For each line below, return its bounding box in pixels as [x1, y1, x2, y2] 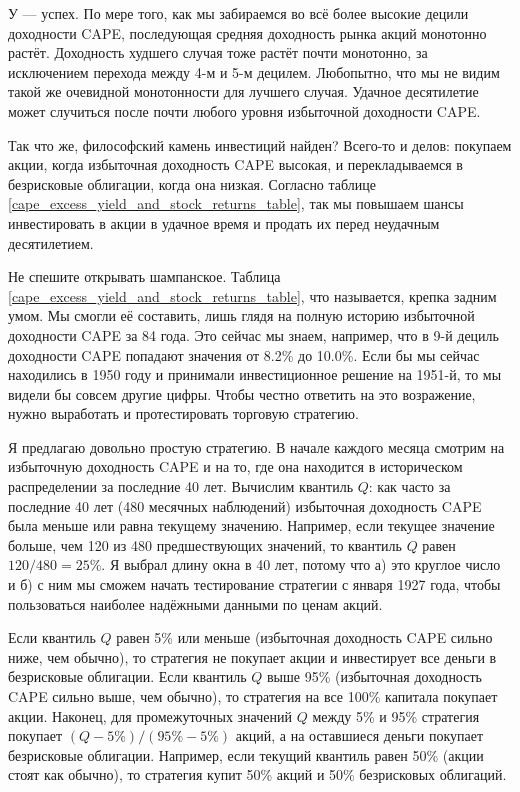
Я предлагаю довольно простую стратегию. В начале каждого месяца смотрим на [8, 436, 505, 457]
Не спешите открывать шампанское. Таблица [8, 266, 281, 287]
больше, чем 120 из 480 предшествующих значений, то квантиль [8, 534, 402, 555]
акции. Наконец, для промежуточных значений [8, 705, 292, 726]
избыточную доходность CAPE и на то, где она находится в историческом [8, 456, 463, 477]
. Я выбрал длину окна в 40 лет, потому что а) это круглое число [101, 554, 501, 575]
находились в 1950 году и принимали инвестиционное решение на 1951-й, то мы [8, 364, 502, 385]
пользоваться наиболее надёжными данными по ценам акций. [8, 593, 383, 614]
